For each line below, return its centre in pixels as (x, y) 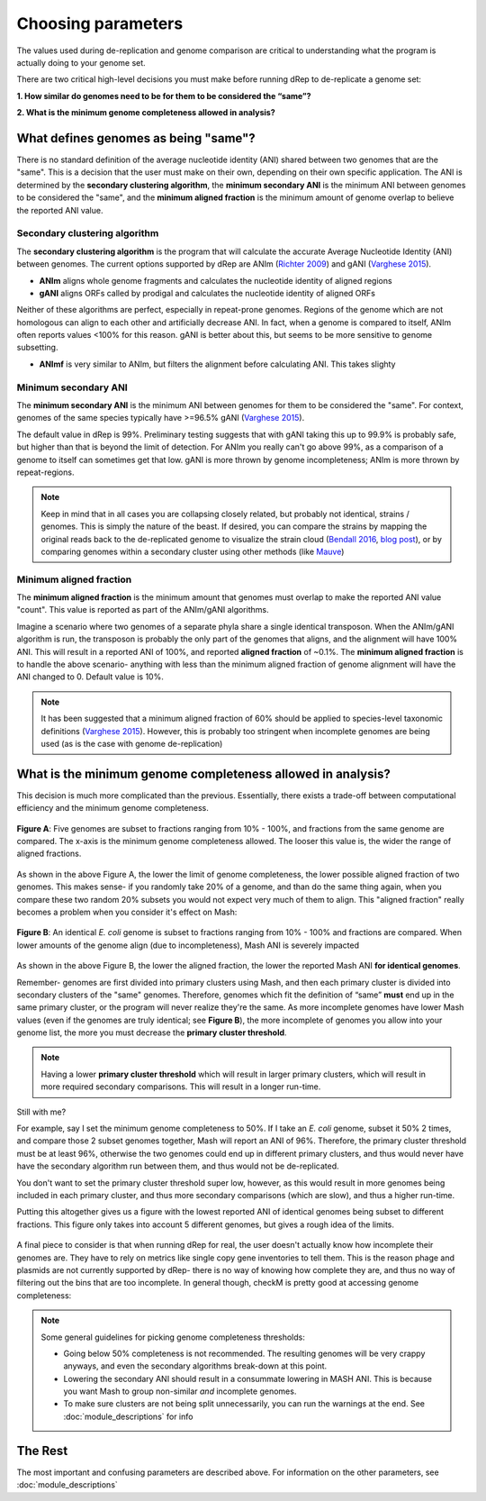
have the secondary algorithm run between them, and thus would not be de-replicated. (178, 1166)
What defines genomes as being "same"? (136, 138)
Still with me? (41, 1112)
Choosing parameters (100, 23)
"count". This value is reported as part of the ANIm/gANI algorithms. (143, 610)
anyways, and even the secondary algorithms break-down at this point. (195, 1366)
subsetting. (37, 348)
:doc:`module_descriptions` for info (128, 1416)
